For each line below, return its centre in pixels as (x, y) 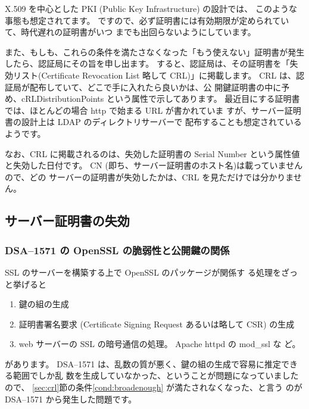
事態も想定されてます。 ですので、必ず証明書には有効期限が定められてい (147, 20)
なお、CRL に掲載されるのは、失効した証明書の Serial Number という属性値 (152, 153)
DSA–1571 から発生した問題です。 (71, 399)
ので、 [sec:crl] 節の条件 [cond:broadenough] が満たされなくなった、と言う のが (154, 387)
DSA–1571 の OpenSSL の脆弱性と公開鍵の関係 (117, 250)
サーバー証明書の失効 (67, 221)
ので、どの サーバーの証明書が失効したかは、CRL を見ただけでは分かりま (149, 177)
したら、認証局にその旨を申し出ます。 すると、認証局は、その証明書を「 (147, 63)
